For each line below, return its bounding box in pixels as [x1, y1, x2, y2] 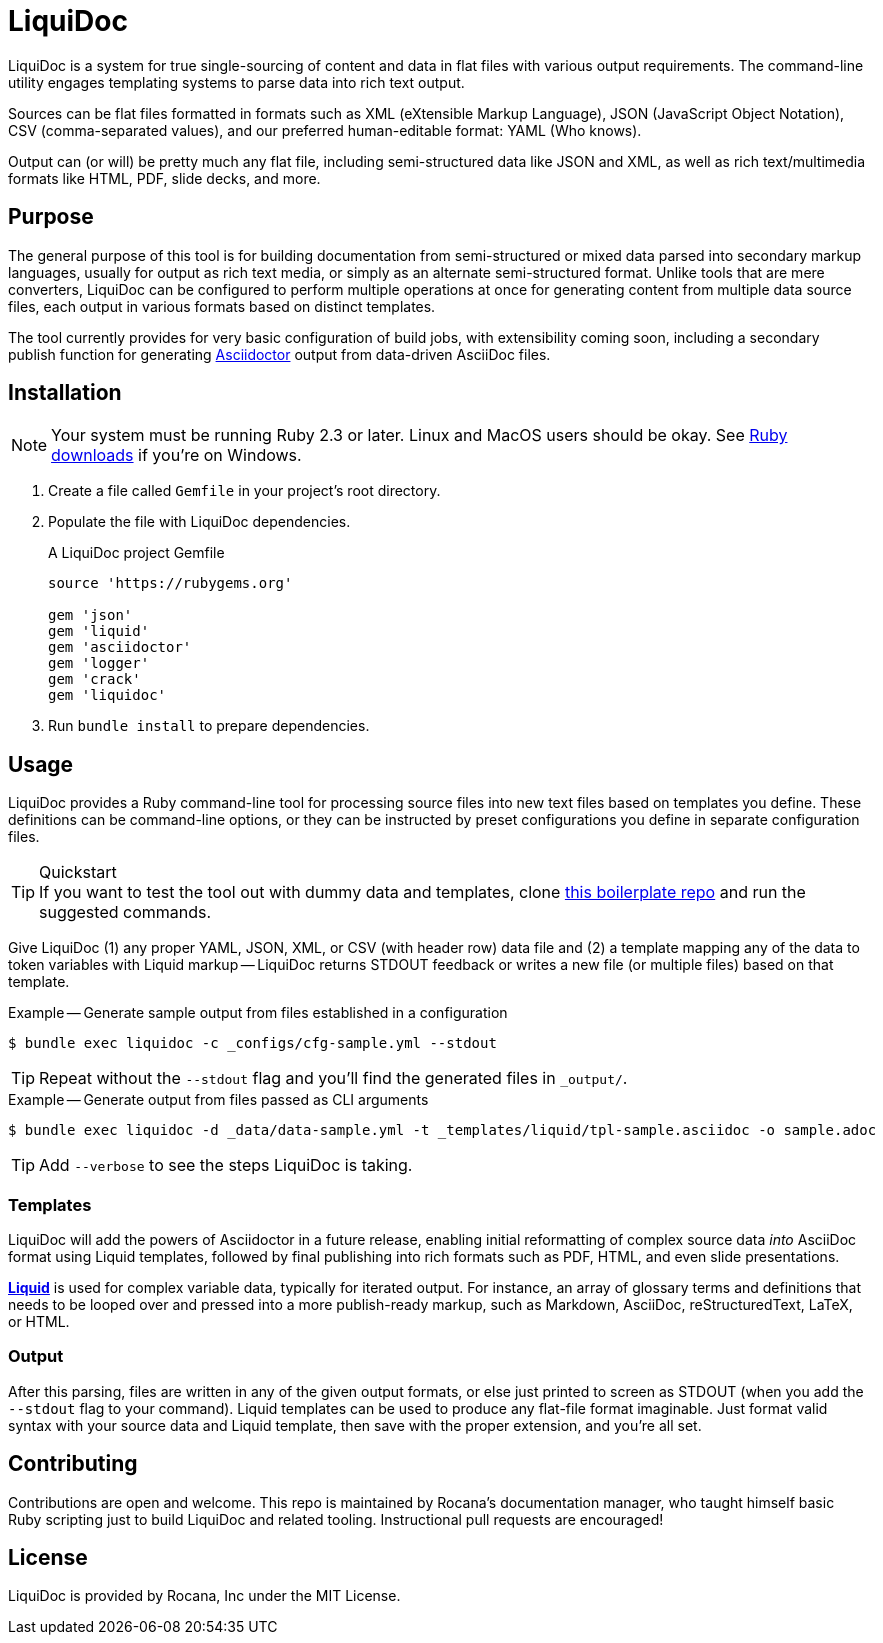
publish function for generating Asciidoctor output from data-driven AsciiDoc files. [8, 345, 551, 363]
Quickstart [39, 862, 117, 883]
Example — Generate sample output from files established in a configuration [8, 1004, 508, 1022]
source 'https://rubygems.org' [48, 575, 293, 592]
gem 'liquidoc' [48, 687, 167, 704]
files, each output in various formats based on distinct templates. [8, 297, 436, 315]
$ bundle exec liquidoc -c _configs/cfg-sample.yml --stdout [8, 1035, 497, 1052]
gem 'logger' [48, 655, 150, 672]
